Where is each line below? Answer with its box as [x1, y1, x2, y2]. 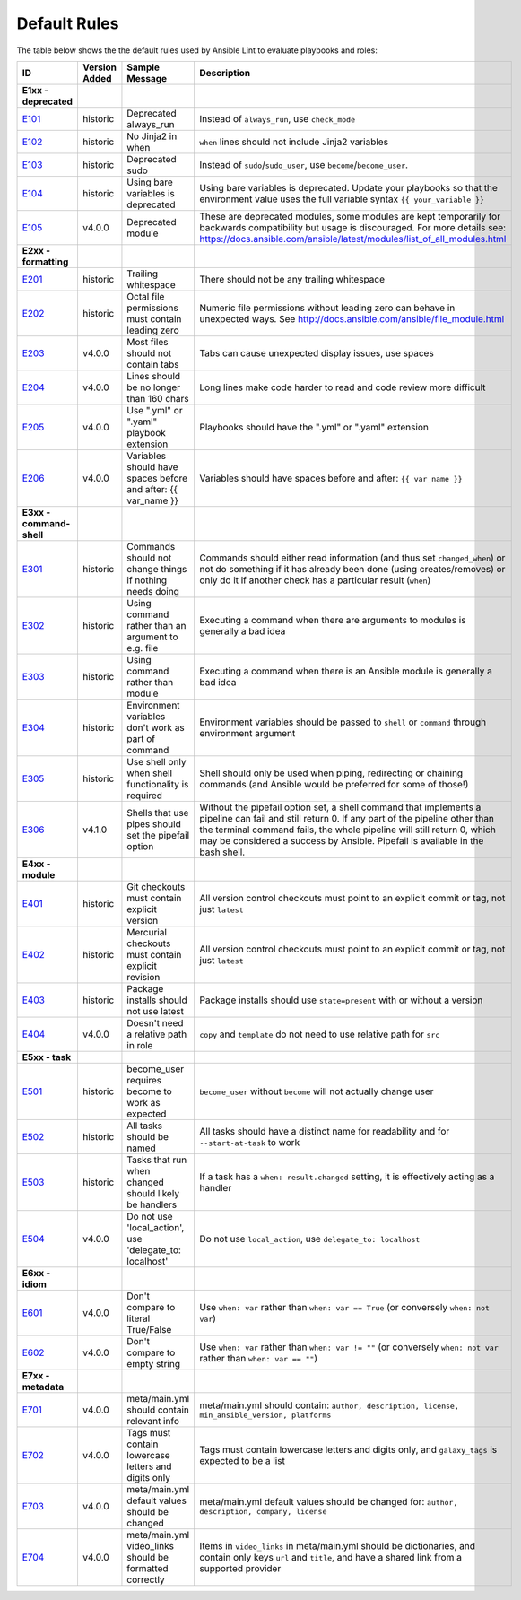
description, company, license [199, 1507, 327, 1517]
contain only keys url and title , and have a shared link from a [199, 1551, 462, 1563]
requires [126, 1074, 162, 1086]
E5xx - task [22, 1050, 72, 1063]
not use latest [126, 1004, 184, 1017]
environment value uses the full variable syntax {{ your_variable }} [199, 193, 484, 205]
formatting [22, 256, 69, 268]
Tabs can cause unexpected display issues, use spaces [199, 346, 434, 359]
